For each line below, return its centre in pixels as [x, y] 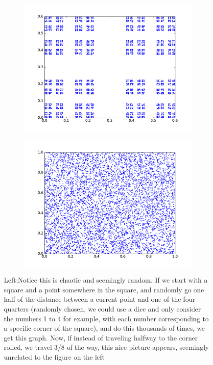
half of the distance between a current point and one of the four [100, 299]
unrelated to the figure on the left [54, 356]
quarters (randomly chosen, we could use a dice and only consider [103, 308]
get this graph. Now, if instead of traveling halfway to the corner [101, 337]
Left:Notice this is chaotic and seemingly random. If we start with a [106, 280]
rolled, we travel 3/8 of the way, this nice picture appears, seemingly [106, 347]
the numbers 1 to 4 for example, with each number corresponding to [106, 318]
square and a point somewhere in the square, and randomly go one [104, 289]
